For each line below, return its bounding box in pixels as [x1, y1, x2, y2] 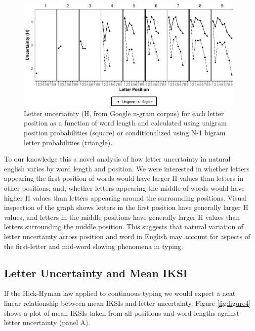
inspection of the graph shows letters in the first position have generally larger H [4, 202, 249, 212]
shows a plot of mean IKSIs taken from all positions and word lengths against [4, 307, 240, 318]
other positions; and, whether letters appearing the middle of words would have [4, 182, 245, 193]
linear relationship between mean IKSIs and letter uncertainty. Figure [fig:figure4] [4, 297, 251, 308]
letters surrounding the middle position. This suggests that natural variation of [4, 221, 244, 232]
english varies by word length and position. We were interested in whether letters [4, 163, 250, 173]
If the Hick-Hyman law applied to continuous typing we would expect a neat [4, 288, 236, 298]
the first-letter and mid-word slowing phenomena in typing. [4, 241, 183, 251]
